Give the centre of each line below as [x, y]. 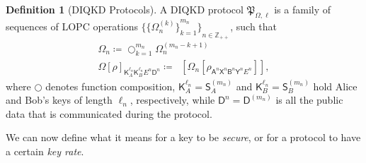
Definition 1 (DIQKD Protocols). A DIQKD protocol [125, 9]
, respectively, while [172, 100]
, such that [254, 26]
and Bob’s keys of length [59, 100]
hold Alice [335, 86]
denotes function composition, [110, 86]
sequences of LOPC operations [72, 26]
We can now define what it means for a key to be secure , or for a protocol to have [183, 137]
